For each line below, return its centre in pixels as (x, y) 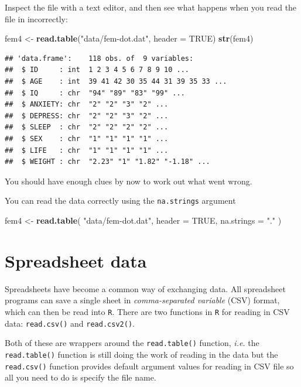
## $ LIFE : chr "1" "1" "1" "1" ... (87, 150)
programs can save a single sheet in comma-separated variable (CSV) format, (142, 300)
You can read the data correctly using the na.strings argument (120, 201)
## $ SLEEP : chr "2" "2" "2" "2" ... (87, 127)
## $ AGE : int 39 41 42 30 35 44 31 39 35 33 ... (116, 81)
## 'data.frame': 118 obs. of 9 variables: (99, 58)
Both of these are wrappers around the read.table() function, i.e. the (132, 343)
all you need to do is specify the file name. (81, 377)
